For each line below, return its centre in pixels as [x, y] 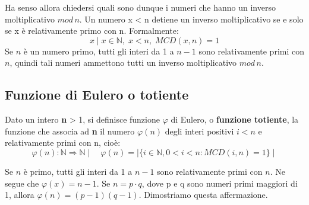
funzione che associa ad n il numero [70, 131]
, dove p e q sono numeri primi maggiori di [220, 183]
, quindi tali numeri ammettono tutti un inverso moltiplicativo [123, 63]
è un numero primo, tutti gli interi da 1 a [99, 51]
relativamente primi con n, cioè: [63, 142]
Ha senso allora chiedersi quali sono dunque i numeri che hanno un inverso [140, 7]
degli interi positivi [199, 131]
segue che [22, 183]
